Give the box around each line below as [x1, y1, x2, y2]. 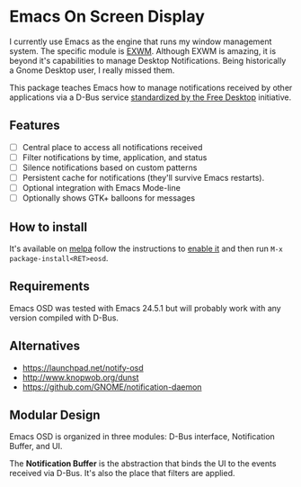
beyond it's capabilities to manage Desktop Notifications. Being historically [9, 55, 287, 66]
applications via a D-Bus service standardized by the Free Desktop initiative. [9, 92, 292, 103]
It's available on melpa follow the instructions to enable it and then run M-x [9, 243, 283, 254]
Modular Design [9, 407, 101, 422]
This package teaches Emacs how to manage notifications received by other [9, 82, 293, 93]
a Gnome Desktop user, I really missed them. [9, 65, 175, 76]
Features [9, 118, 60, 133]
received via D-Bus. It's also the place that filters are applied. [9, 468, 235, 479]
